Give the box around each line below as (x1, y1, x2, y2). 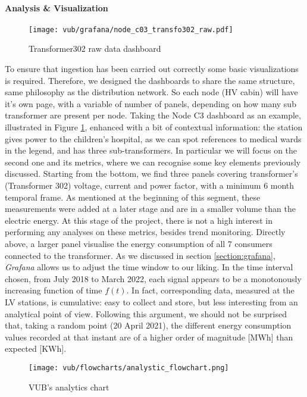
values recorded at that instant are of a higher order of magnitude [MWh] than (5, 330, 293, 343)
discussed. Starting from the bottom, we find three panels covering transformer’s (5, 167, 298, 180)
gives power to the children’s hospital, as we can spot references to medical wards (5, 132, 302, 145)
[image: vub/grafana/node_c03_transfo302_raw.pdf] (29, 25, 233, 34)
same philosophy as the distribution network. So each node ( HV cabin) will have (5, 86, 298, 98)
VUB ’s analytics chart (29, 380, 109, 393)
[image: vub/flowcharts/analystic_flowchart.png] (29, 363, 229, 372)
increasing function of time (5, 284, 102, 296)
